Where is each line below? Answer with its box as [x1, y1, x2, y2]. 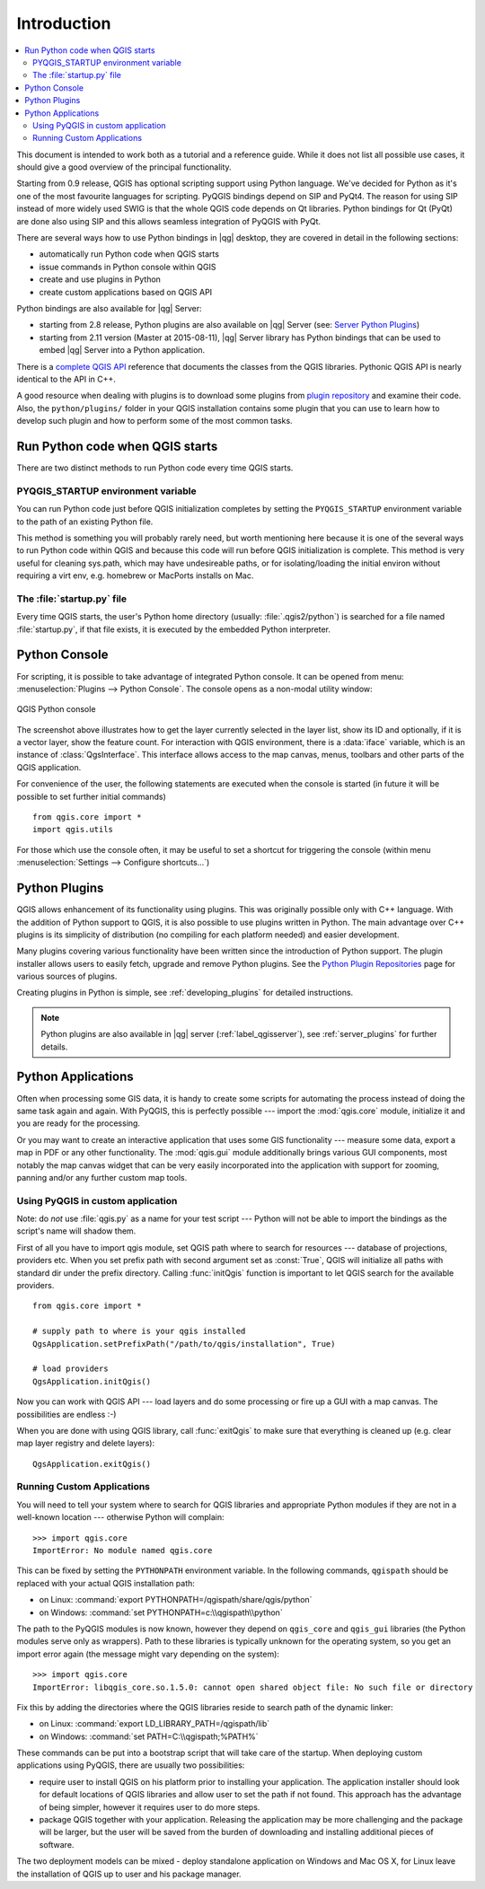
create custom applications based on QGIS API [39, 286, 213, 297]
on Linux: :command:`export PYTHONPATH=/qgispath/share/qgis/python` [39, 1595, 313, 1605]
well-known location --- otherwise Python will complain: [16, 1512, 225, 1523]
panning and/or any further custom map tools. [16, 1172, 188, 1182]
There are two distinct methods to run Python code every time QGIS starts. [16, 462, 294, 473]
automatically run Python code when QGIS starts [39, 249, 220, 259]
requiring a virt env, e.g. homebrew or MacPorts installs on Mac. [16, 570, 254, 581]
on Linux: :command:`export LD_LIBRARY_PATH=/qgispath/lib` [39, 1718, 270, 1729]
